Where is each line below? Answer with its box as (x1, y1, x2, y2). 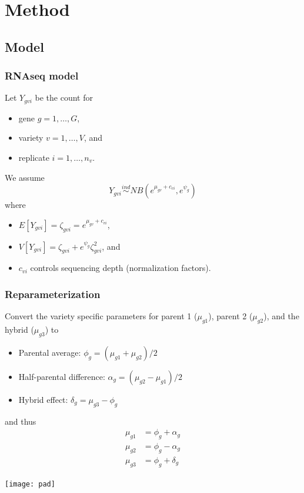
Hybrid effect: (18, 393, 68, 405)
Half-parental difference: (18, 370, 105, 382)
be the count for (35, 91, 93, 104)
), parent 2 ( (208, 310, 253, 322)
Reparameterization (5, 286, 101, 301)
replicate (18, 151, 49, 164)
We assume (5, 171, 45, 183)
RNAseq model (5, 68, 79, 83)
